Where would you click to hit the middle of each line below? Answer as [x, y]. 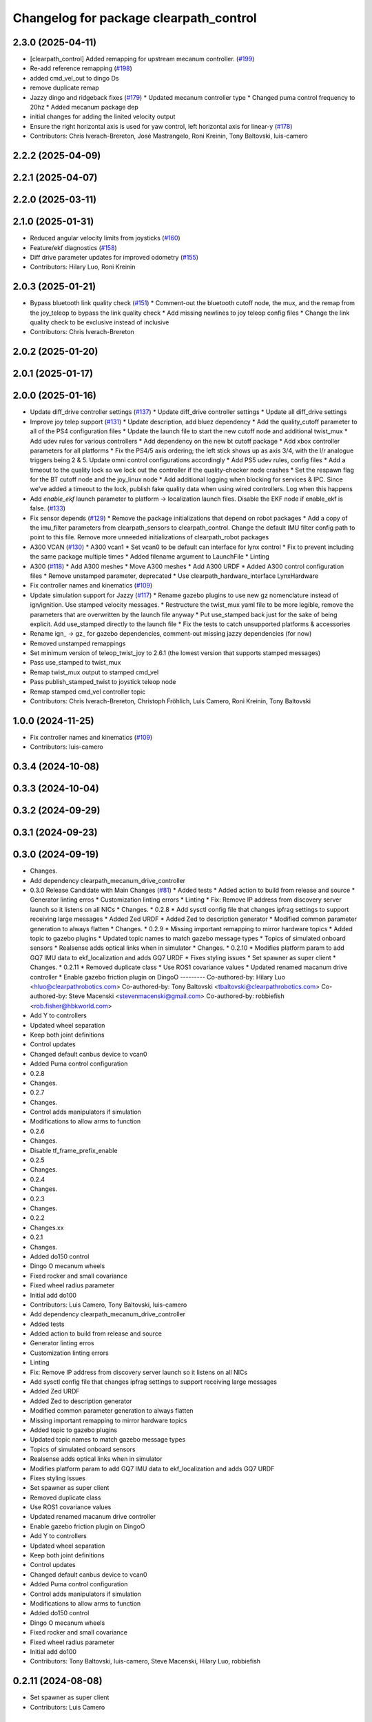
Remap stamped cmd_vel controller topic [88, 692]
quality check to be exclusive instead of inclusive [100, 322]
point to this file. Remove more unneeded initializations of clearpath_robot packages [149, 537]
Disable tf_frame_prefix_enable [74, 1150]
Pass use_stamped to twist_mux [75, 663]
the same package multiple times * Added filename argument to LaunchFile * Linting [150, 557]
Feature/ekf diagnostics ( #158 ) [73, 247]
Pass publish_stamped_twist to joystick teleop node [103, 682]
